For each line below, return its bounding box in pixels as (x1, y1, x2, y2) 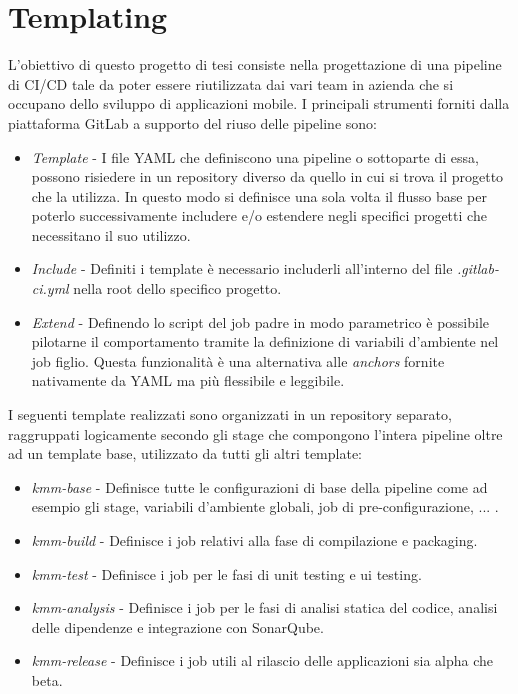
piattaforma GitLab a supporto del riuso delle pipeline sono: (8, 112, 377, 133)
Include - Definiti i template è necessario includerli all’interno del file (31, 258, 453, 279)
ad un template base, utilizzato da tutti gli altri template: (8, 443, 363, 464)
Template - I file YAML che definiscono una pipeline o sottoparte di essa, (31, 146, 479, 167)
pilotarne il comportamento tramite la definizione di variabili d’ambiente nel (31, 331, 499, 352)
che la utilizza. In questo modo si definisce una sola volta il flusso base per (31, 185, 487, 206)
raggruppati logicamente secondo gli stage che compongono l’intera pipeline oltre (8, 423, 503, 444)
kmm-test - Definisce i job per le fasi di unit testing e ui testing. (31, 563, 422, 584)
